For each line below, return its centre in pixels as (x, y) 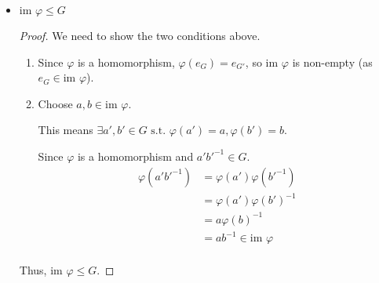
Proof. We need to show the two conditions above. (140, 35)
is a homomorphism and (135, 156)
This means (66, 130)
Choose (55, 103)
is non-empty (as (332, 62)
